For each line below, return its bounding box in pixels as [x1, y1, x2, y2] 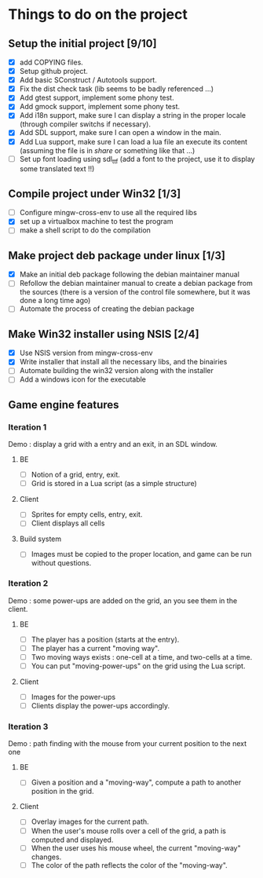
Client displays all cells [31, 518, 105, 528]
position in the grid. [31, 787, 94, 796]
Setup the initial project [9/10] [8, 37, 157, 50]
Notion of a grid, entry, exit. [31, 470, 120, 480]
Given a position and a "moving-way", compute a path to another [31, 777, 242, 787]
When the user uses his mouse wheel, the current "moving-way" [31, 843, 241, 853]
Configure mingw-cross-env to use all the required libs [19, 208, 198, 218]
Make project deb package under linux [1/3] [8, 249, 226, 262]
